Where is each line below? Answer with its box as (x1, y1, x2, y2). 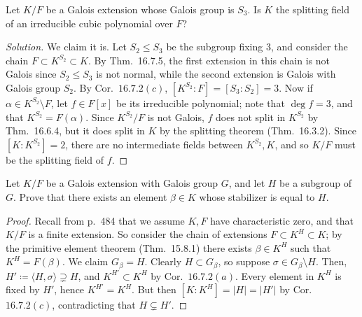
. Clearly (144, 254, 182, 269)
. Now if (279, 80, 313, 94)
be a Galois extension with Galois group (46, 176, 218, 190)
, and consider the (270, 39, 348, 54)
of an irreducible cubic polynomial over (6, 15, 173, 30)
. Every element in (235, 268, 314, 283)
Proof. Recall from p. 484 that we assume (6, 213, 185, 227)
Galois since (6, 66, 57, 81)
